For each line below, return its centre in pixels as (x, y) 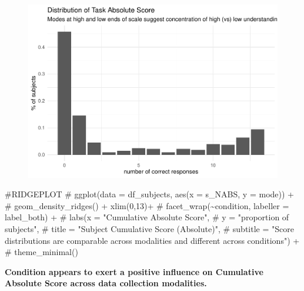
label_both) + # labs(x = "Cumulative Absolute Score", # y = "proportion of (147, 217)
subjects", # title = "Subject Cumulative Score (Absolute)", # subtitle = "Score (149, 228)
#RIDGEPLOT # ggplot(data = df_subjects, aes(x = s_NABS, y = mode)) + (149, 194)
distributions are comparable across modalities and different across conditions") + (152, 240)
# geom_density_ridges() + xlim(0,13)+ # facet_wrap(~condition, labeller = (147, 205)
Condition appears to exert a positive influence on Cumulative (134, 271)
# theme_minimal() (41, 252)
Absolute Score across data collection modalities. (106, 283)
